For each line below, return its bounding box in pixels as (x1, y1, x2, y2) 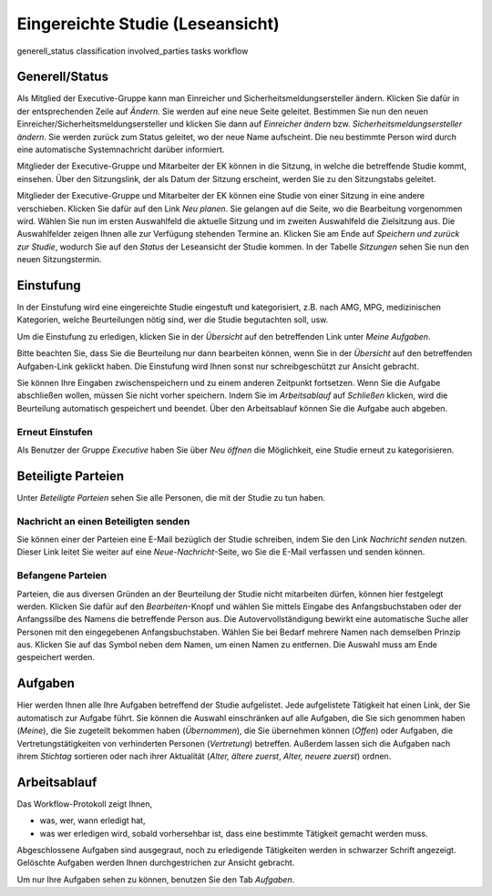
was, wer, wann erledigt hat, (39, 815, 146, 826)
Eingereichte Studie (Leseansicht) (16, 14, 280, 34)
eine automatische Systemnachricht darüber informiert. (16, 144, 225, 155)
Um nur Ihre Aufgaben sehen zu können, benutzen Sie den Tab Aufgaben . (16, 874, 295, 885)
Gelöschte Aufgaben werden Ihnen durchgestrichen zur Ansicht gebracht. (16, 857, 295, 869)
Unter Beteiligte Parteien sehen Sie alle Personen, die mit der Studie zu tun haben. (16, 492, 326, 503)
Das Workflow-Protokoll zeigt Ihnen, (16, 798, 153, 809)
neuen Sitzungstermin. (16, 254, 102, 265)
